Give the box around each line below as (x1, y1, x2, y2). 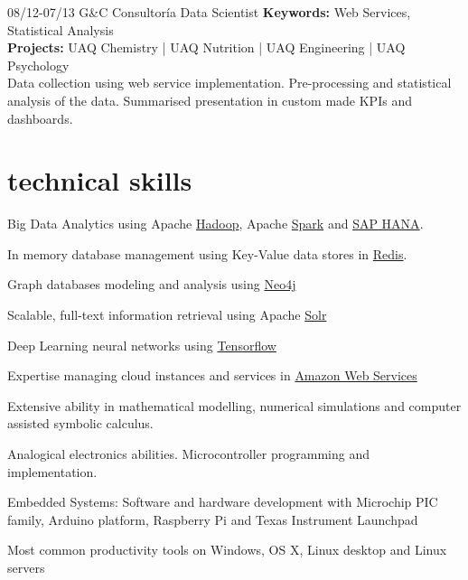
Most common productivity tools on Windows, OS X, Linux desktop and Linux (7, 540, 447, 559)
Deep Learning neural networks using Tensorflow (7, 335, 276, 354)
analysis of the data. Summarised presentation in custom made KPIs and (7, 90, 412, 109)
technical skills (7, 162, 192, 199)
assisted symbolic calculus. (7, 414, 154, 433)
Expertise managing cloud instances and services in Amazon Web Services (7, 366, 417, 385)
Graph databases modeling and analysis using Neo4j (7, 275, 296, 294)
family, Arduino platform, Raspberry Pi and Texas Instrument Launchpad (7, 510, 418, 529)
